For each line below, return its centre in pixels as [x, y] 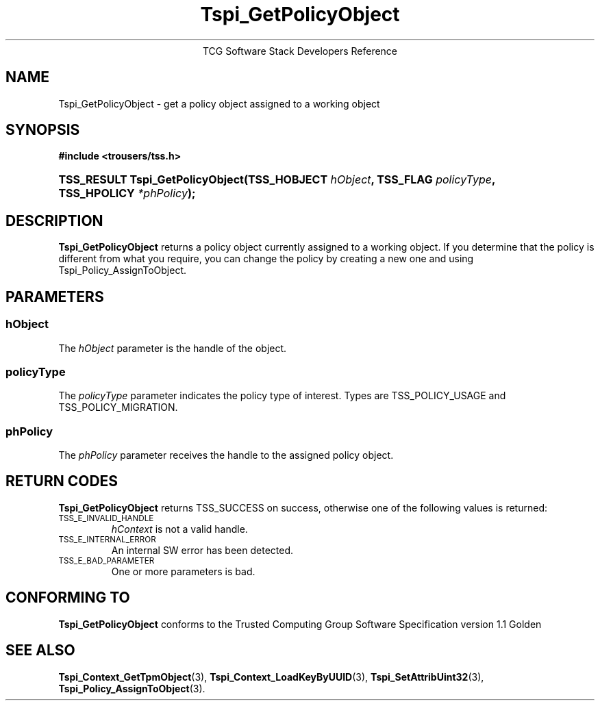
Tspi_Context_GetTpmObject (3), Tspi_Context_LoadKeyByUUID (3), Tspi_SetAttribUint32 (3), [271, 677]
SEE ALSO [40, 651]
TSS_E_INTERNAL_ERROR [107, 539]
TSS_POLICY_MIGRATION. [118, 407]
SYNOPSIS [43, 130]
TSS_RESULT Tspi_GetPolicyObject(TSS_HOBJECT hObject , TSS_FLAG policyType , [277, 180]
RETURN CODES [62, 481]
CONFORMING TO [68, 598]
